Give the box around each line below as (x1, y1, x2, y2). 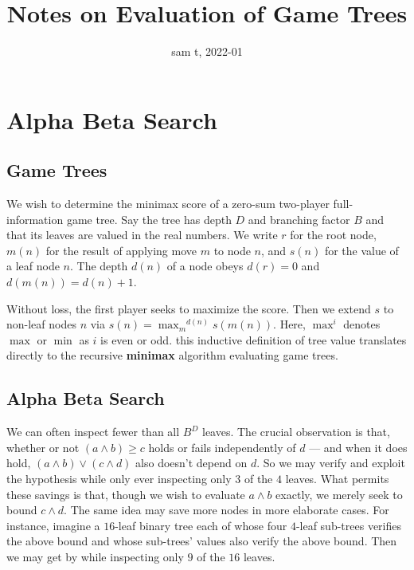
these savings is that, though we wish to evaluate (6, 485, 245, 502)
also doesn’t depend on (135, 454, 248, 471)
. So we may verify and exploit (256, 454, 405, 471)
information (6, 210, 64, 227)
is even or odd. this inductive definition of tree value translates (100, 331, 407, 348)
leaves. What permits (285, 470, 389, 487)
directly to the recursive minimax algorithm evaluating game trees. (6, 347, 338, 364)
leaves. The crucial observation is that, (201, 423, 390, 440)
